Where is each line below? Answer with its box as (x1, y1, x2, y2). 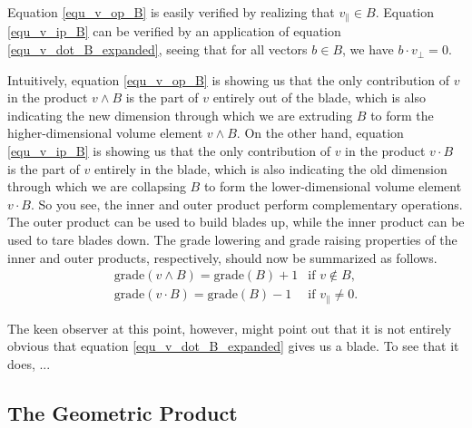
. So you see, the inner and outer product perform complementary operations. (31, 194, 463, 213)
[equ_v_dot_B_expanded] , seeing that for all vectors (7, 40, 308, 59)
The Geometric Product (7, 398, 238, 426)
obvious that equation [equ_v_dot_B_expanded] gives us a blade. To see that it (7, 336, 459, 355)
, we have (342, 40, 394, 59)
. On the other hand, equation (236, 123, 404, 142)
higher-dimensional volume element (7, 123, 203, 142)
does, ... (7, 354, 51, 373)
